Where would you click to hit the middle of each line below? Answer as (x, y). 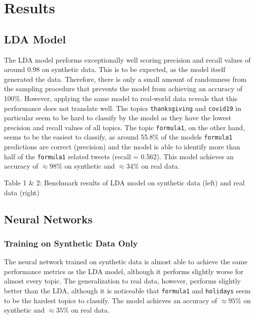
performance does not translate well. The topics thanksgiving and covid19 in (123, 108)
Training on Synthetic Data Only (71, 243)
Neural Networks (48, 219)
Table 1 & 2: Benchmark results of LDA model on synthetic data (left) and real (124, 182)
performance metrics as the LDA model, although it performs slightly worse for (124, 271)
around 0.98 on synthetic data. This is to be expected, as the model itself (115, 69)
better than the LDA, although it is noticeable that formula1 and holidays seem (127, 290)
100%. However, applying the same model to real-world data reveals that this (121, 98)
